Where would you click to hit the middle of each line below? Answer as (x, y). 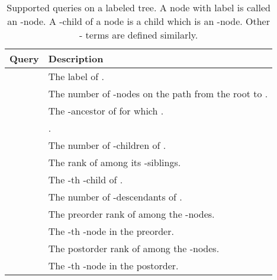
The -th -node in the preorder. (111, 231)
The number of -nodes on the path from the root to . (158, 93)
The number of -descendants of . (115, 197)
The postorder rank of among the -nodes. (134, 248)
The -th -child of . (86, 179)
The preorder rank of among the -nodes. (131, 214)
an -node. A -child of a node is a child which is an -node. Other (138, 21)
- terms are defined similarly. (138, 35)
